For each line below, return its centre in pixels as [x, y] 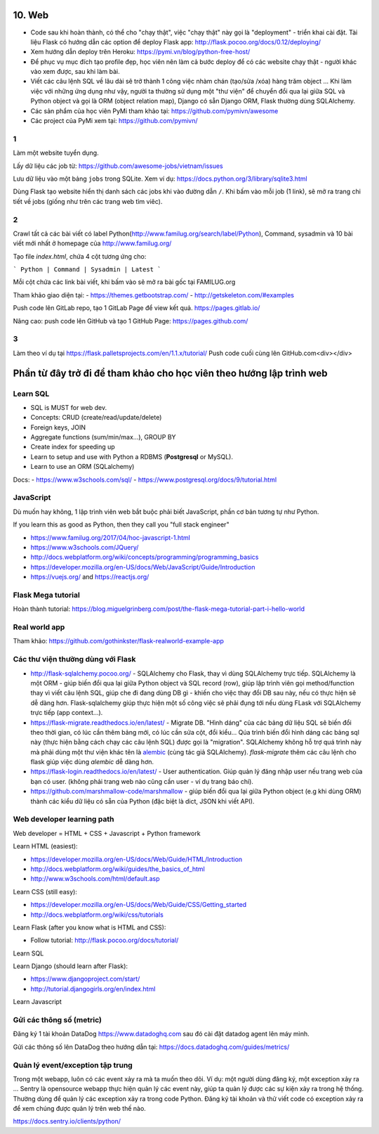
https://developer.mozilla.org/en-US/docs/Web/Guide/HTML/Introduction [137, 859]
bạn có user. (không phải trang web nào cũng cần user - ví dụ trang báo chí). [142, 781]
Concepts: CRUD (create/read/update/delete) [96, 418]
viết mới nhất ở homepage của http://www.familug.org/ [92, 243]
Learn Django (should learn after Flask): [71, 966]
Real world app [39, 627]
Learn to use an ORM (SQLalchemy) [82, 467]
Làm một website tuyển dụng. [56, 153]
